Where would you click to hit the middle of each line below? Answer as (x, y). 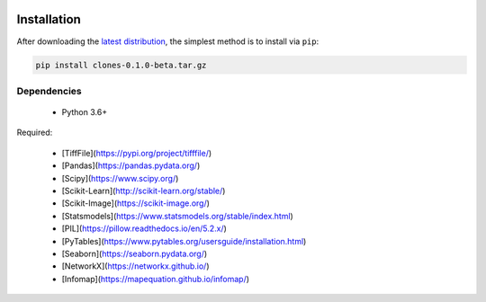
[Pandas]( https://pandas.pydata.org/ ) (131, 165)
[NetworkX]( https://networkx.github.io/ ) (135, 266)
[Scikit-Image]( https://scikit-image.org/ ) (136, 203)
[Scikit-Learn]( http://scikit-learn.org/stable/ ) (144, 191)
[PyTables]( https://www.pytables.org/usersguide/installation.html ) (184, 241)
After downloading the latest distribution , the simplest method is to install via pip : (168, 41)
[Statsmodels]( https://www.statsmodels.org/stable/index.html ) (178, 216)
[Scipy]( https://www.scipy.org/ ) (120, 178)
